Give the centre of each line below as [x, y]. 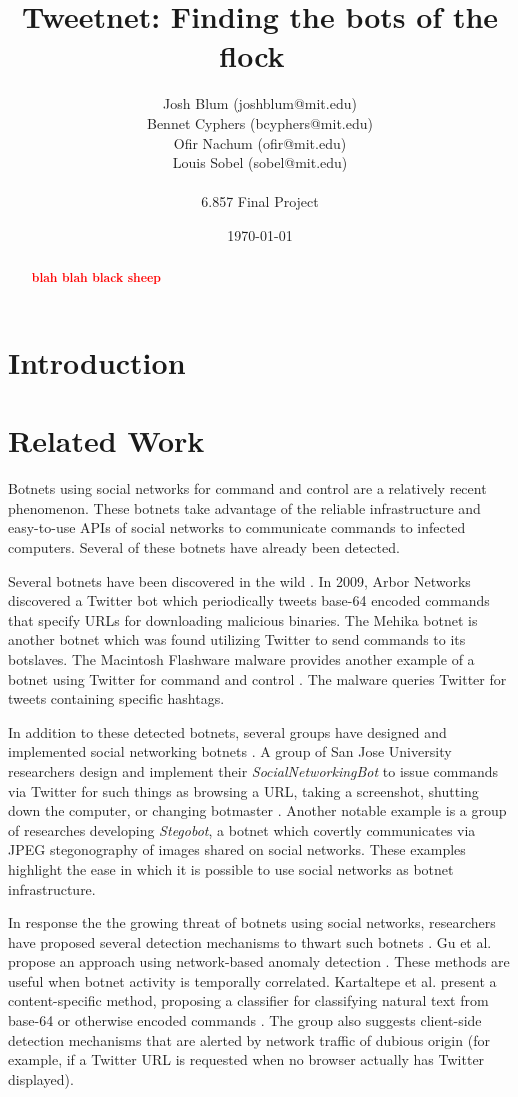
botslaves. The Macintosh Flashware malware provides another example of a [241, 658]
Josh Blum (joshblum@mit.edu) [260, 103]
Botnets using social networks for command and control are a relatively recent [247, 488]
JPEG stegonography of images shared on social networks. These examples [237, 849]
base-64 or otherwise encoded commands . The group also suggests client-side [245, 1020]
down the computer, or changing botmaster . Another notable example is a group [257, 810]
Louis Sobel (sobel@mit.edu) [260, 162]
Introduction [97, 361]
